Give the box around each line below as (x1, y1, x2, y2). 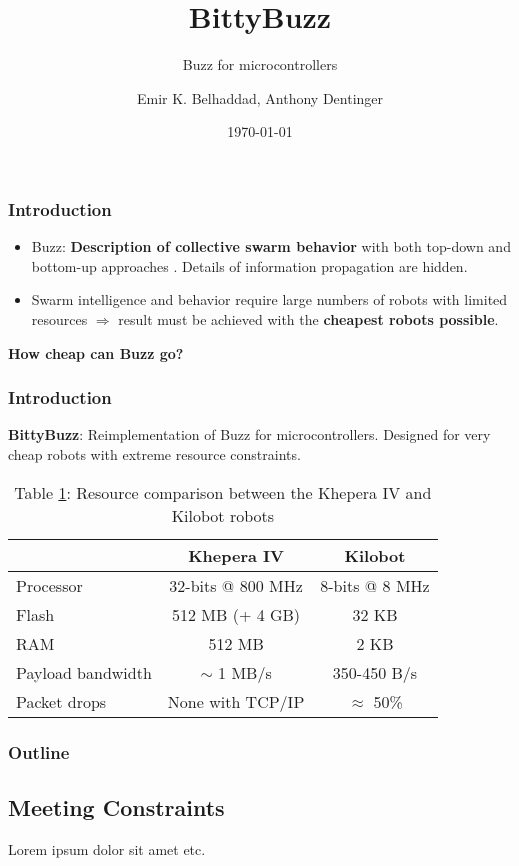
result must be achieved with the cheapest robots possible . (118, 308, 499, 329)
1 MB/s (218, 660, 272, 684)
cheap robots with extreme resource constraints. (8, 443, 301, 464)
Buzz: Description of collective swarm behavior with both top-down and (31, 236, 511, 257)
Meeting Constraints (8, 791, 225, 822)
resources (31, 308, 88, 329)
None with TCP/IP (167, 689, 305, 713)
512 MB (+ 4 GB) (172, 602, 301, 626)
